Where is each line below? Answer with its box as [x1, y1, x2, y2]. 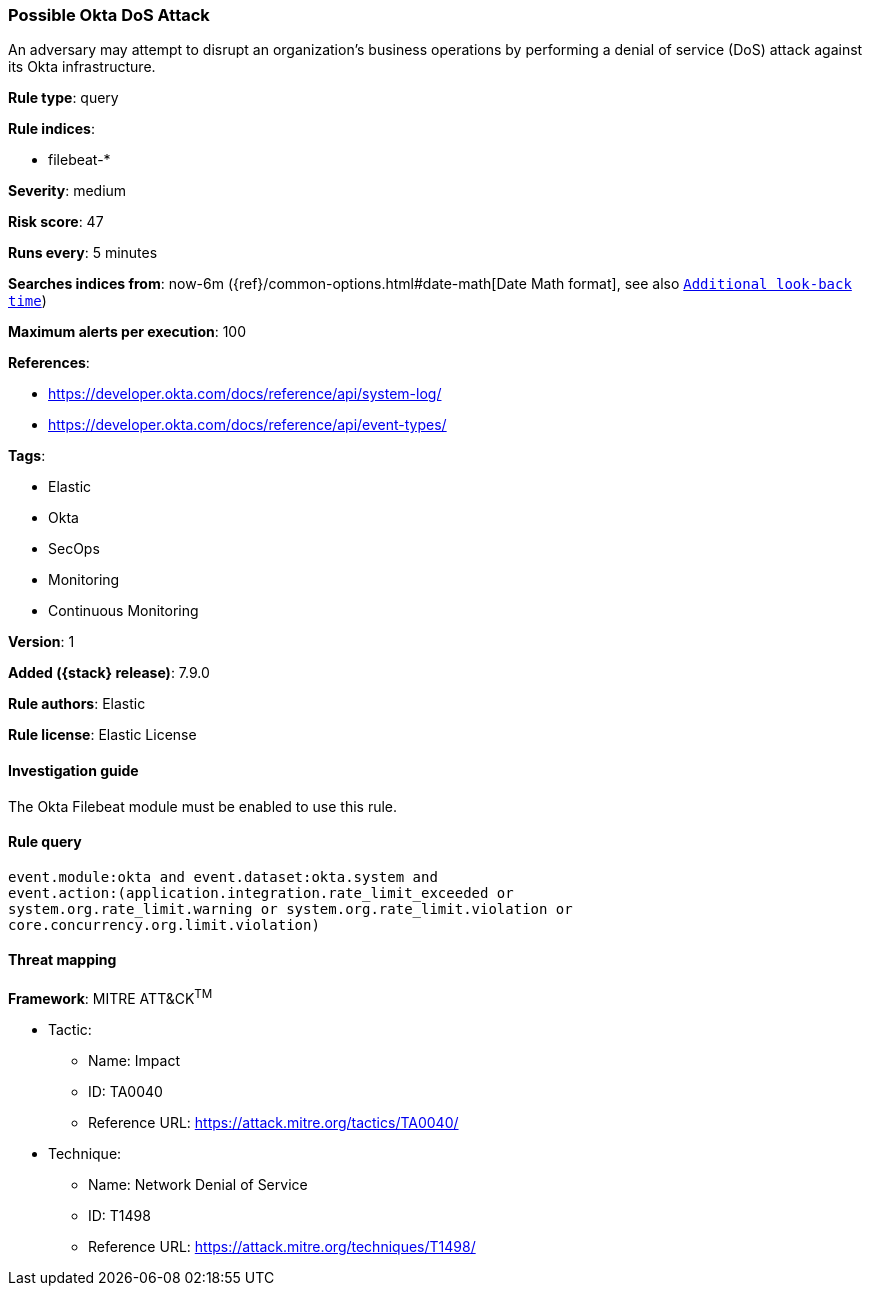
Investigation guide [8, 761, 139, 779]
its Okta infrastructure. [8, 58, 156, 76]
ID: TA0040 [88, 1082, 163, 1100]
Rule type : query [8, 89, 119, 107]
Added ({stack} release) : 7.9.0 [8, 664, 210, 682]
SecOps [48, 540, 100, 558]
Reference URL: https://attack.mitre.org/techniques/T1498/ [88, 1237, 476, 1255]
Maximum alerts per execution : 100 [8, 323, 247, 341]
